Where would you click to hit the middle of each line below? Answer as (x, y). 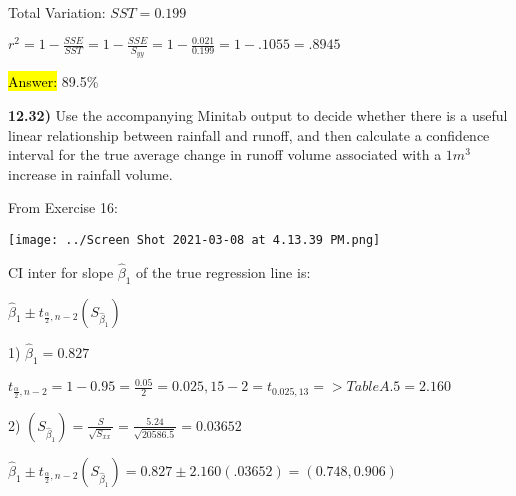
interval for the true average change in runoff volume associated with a (225, 154)
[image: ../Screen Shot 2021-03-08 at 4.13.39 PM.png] (194, 239)
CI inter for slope (61, 271)
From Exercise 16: (63, 207)
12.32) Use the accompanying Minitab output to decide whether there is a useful (258, 114)
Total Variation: (57, 12)
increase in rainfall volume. (90, 173)
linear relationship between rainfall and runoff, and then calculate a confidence (249, 134)
